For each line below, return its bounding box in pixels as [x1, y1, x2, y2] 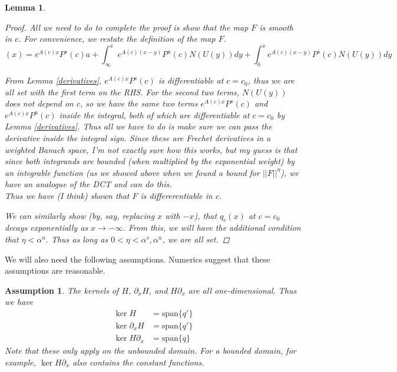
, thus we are [247, 74, 295, 87]
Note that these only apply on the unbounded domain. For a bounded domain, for [5, 344, 296, 357]
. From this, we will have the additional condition [123, 221, 301, 234]
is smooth [259, 21, 293, 33]
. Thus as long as [45, 233, 108, 245]
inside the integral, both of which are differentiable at [59, 108, 250, 121]
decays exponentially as [5, 221, 88, 234]
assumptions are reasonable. [5, 264, 105, 277]
